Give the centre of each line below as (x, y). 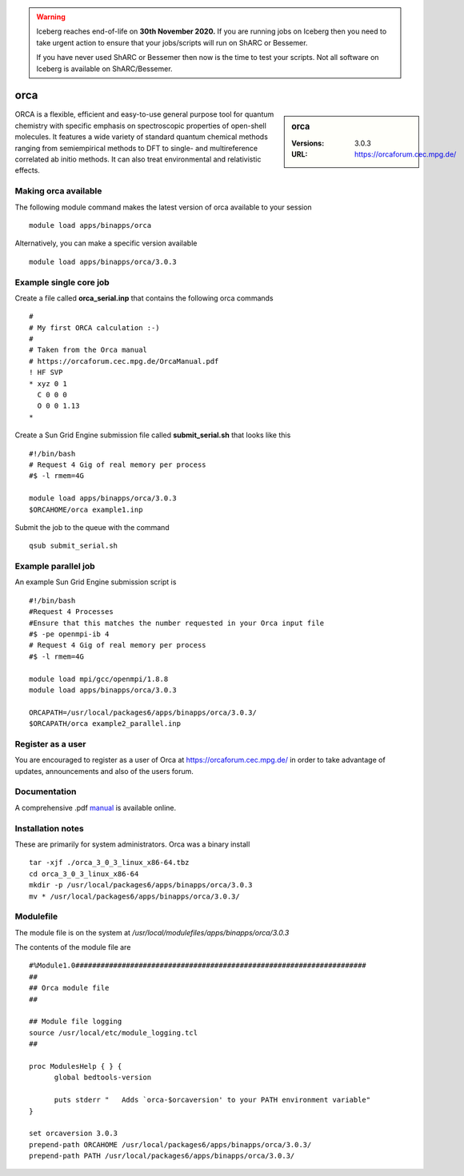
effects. (27, 170)
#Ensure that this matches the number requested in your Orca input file (177, 623)
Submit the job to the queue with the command (92, 527)
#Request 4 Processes (71, 612)
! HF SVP (46, 373)
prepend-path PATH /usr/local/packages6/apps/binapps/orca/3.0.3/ (162, 1156)
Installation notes (49, 828)
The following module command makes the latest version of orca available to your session (163, 207)
